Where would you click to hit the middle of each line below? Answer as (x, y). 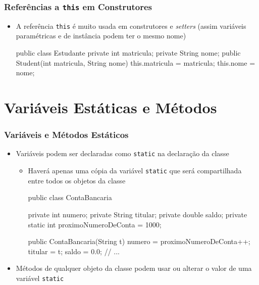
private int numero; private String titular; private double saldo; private (138, 214)
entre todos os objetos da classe (77, 180)
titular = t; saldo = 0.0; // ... (74, 251)
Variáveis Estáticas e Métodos (111, 107)
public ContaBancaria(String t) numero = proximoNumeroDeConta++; (139, 241)
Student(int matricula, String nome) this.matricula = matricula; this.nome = (136, 62)
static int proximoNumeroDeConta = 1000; (95, 224)
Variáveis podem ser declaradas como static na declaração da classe (122, 153)
